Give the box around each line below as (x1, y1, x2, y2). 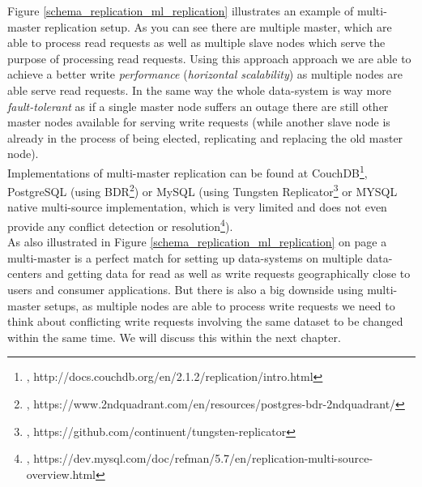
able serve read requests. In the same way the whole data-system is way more (7, 81, 391, 98)
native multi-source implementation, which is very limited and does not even (7, 199, 387, 216)
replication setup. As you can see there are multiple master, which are (44, 18, 392, 35)
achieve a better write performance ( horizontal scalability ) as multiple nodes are (7, 66, 403, 83)
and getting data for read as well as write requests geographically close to (45, 265, 411, 282)
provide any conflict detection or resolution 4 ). (7, 216, 233, 234)
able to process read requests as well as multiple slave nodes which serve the (7, 34, 386, 51)
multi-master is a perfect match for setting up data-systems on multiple (7, 249, 363, 266)
